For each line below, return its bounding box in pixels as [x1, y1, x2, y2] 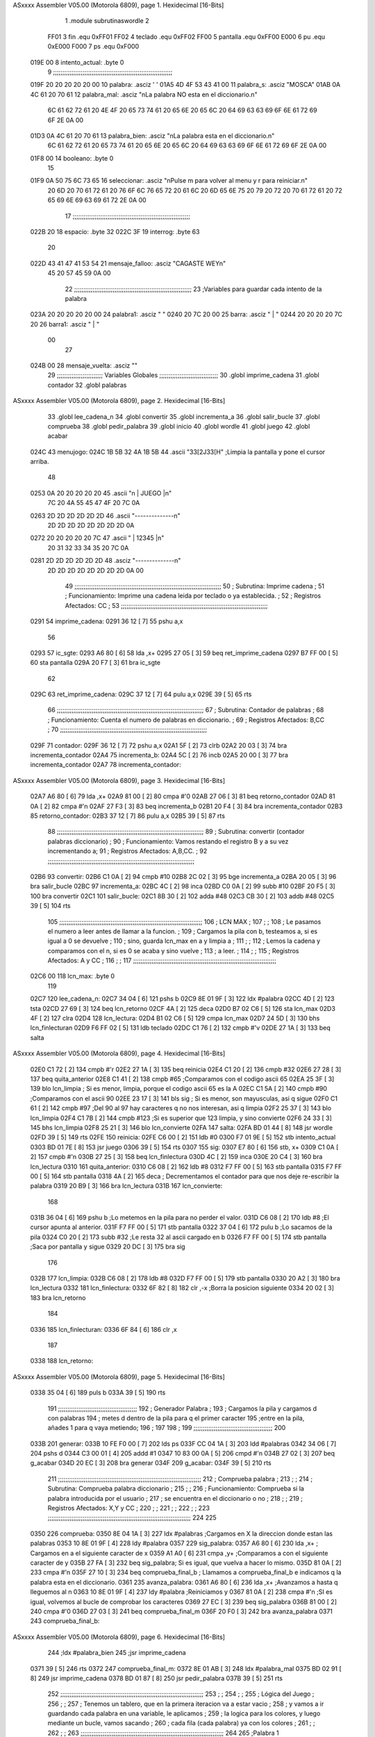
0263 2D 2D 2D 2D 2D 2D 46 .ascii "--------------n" [30, 511, 181, 520]
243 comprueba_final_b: [30, 1617, 100, 1625]
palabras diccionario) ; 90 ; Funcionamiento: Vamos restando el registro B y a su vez [47, 837, 289, 846]
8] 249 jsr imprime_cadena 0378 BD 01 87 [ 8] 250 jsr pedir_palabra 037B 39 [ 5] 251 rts [30, 1674, 283, 1682]
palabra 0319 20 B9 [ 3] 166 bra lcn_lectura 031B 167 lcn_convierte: [30, 1182, 223, 1190]
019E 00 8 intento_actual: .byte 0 [30, 58, 124, 66]
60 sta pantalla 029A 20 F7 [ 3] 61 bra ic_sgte [30, 659, 161, 667]
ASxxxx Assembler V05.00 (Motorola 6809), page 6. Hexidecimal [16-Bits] [12, 1633, 226, 1641]
